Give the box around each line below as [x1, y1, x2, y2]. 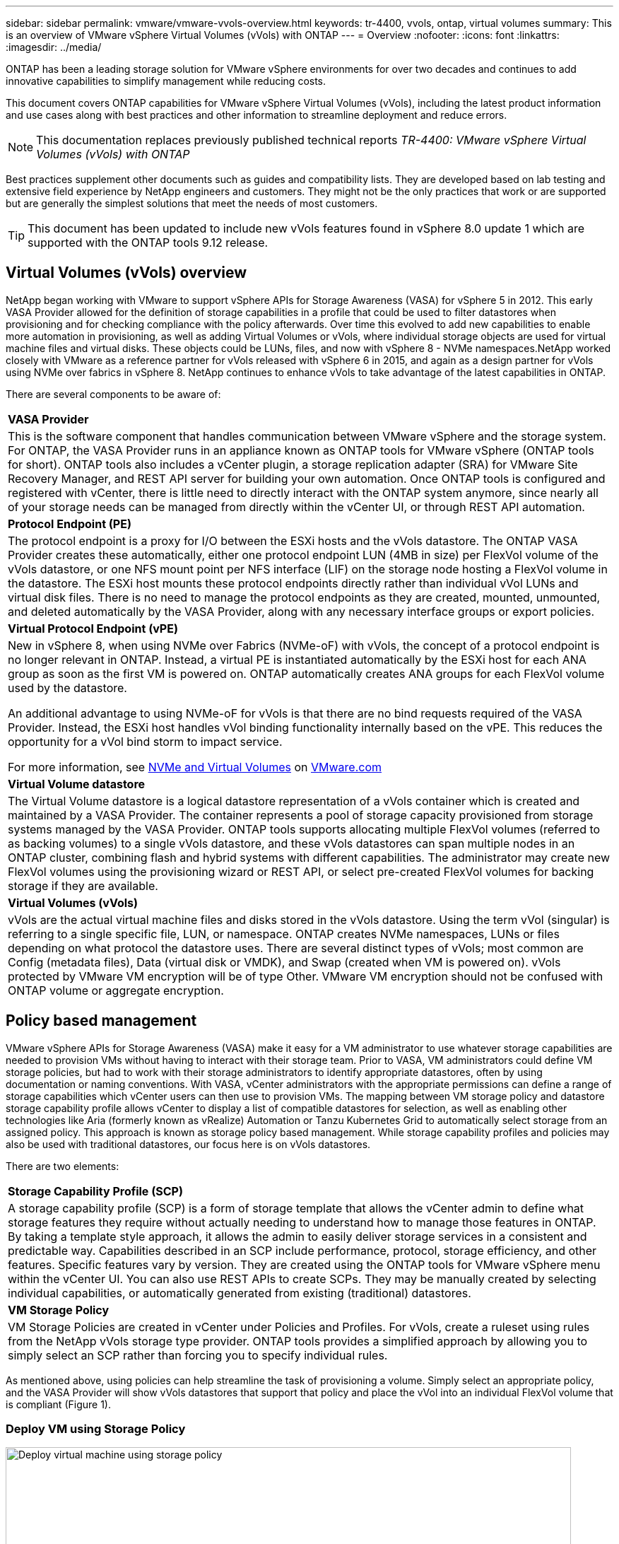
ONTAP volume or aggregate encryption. [8, 983, 224, 998]
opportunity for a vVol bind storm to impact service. [8, 734, 283, 749]
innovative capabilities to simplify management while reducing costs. [6, 75, 326, 87]
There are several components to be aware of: [6, 387, 221, 400]
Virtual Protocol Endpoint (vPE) [8, 621, 178, 636]
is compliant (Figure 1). [6, 1398, 111, 1410]
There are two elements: [6, 1159, 119, 1172]
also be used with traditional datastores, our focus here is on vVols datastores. [6, 1137, 371, 1150]
